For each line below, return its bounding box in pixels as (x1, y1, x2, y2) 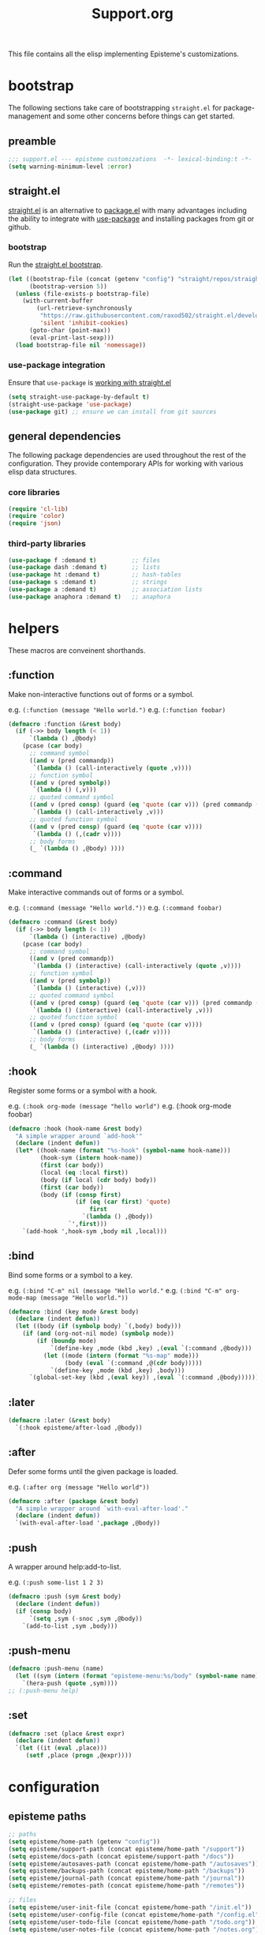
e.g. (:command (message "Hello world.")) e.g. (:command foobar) (8, 903, 222, 913)
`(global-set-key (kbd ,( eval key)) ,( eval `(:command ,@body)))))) (28, 1374, 259, 1382)
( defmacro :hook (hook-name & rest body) (8, 1124, 144, 1133)
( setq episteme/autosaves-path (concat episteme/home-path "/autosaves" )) (8, 1860, 259, 1868)
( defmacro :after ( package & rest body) (8, 1497, 140, 1505)
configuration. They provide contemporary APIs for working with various (8, 459, 244, 468)
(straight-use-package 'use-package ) (8, 400, 132, 408)
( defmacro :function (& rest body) (8, 720, 122, 728)
